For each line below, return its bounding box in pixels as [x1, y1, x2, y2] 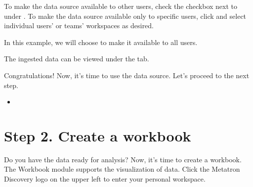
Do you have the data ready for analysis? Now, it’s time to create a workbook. [4, 154, 242, 164]
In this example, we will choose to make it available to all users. [4, 37, 198, 47]
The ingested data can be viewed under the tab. [4, 53, 149, 64]
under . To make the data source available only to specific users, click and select [4, 10, 247, 21]
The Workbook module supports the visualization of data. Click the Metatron [4, 164, 240, 174]
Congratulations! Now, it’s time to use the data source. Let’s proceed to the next [4, 70, 250, 80]
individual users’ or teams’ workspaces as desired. [4, 20, 154, 31]
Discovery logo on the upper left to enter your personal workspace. [4, 174, 206, 184]
